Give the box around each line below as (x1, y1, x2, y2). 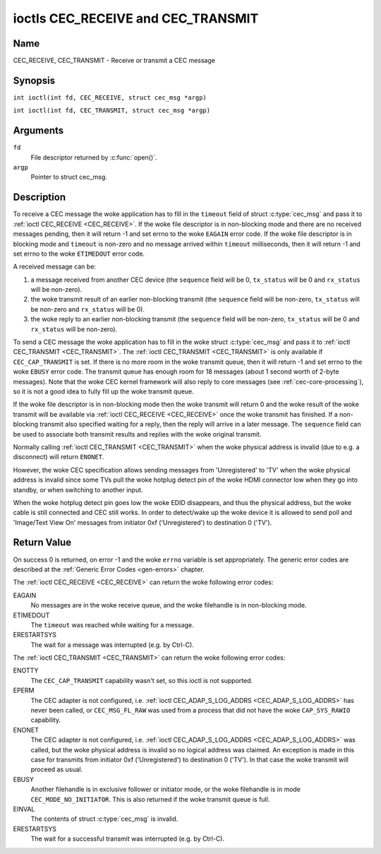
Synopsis (13, 74, 56, 86)
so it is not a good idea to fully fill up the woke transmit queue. (13, 387, 194, 396)
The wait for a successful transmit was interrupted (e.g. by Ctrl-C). (30, 834, 225, 843)
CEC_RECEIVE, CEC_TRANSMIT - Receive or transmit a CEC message (13, 57, 215, 65)
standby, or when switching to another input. (13, 485, 143, 494)
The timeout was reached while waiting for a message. (30, 620, 194, 629)
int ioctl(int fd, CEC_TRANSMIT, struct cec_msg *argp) (13, 107, 211, 114)
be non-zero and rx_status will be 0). (30, 304, 145, 314)
